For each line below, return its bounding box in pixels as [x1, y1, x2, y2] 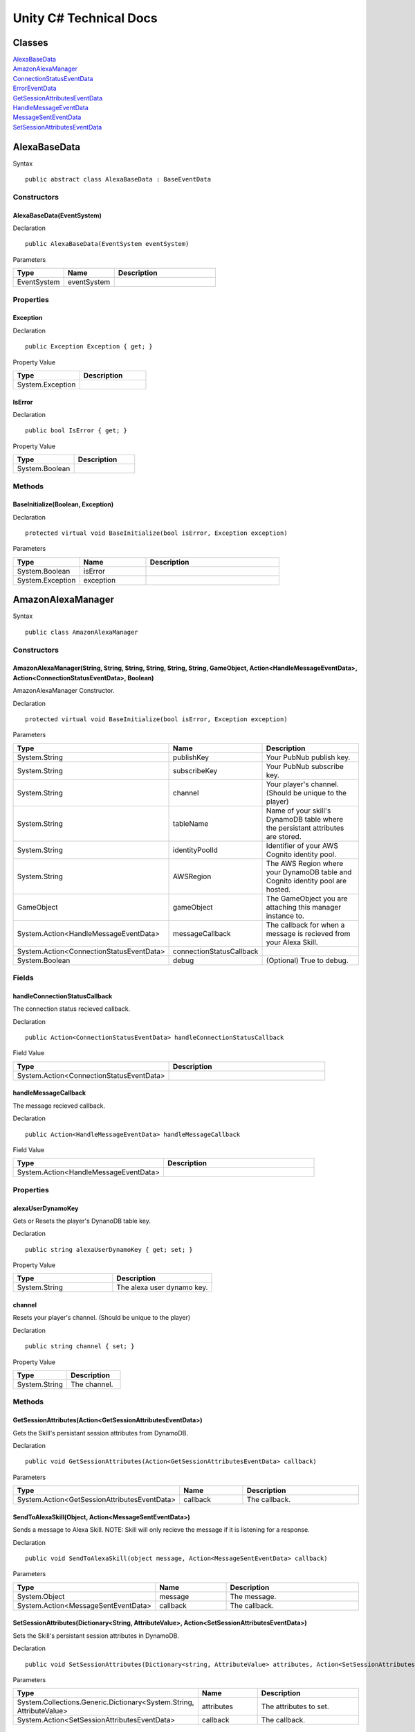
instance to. [266, 911, 304, 921]
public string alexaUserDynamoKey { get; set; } [25, 1246, 193, 1253]
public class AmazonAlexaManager [25, 628, 138, 636]
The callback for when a [266, 920, 345, 930]
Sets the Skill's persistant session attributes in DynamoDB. [12, 1632, 180, 1640]
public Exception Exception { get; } [25, 343, 154, 351]
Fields [12, 973, 34, 983]
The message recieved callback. [12, 1102, 105, 1110]
